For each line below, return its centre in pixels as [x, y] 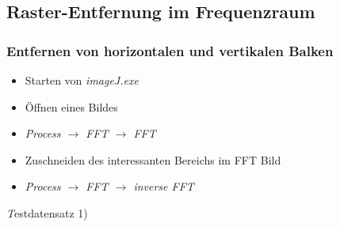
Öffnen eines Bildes [71, 106]
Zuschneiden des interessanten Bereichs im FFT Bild [153, 159]
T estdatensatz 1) [47, 212]
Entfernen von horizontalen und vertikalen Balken [170, 50]
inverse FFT [164, 186]
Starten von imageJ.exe [82, 80]
